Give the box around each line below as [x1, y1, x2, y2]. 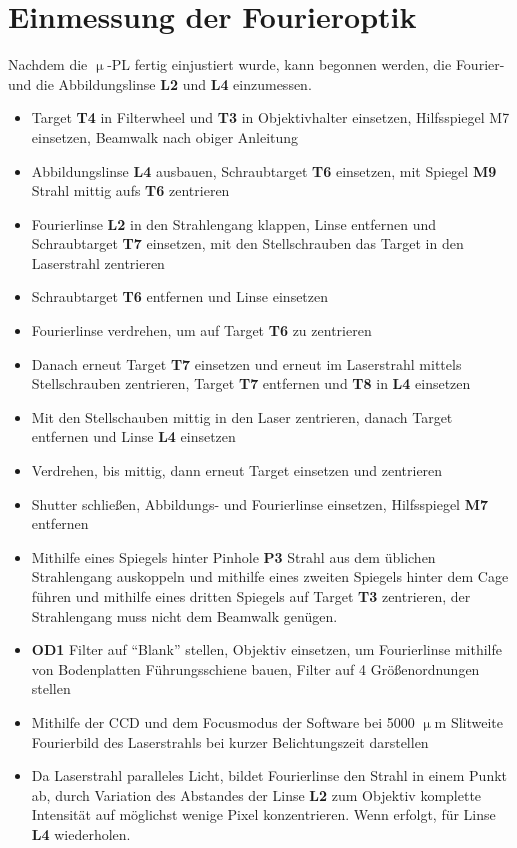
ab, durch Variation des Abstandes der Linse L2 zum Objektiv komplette [31, 784, 482, 805]
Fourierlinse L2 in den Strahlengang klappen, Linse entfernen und [31, 213, 437, 234]
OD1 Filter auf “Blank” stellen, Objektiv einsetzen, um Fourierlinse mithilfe [31, 639, 502, 660]
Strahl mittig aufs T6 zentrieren [31, 180, 230, 201]
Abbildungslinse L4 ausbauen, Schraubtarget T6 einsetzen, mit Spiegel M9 [31, 160, 497, 181]
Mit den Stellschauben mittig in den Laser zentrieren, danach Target [31, 406, 453, 427]
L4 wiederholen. [31, 823, 131, 844]
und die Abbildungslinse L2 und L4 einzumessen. [8, 73, 312, 94]
